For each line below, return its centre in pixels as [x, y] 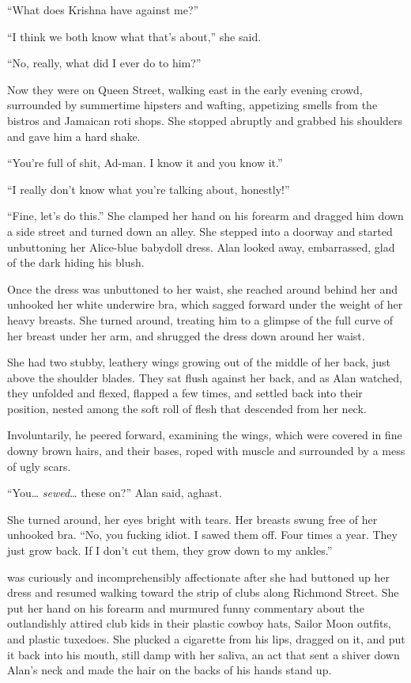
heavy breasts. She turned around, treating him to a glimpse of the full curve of [200, 319]
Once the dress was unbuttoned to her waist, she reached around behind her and [203, 288]
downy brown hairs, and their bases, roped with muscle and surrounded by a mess [206, 451]
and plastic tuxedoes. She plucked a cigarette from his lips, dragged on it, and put [206, 639]
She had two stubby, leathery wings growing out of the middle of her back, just [199, 362]
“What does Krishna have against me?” [103, 9]
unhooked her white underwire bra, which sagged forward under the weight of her [205, 304]
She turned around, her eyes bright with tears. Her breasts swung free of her [192, 519]
